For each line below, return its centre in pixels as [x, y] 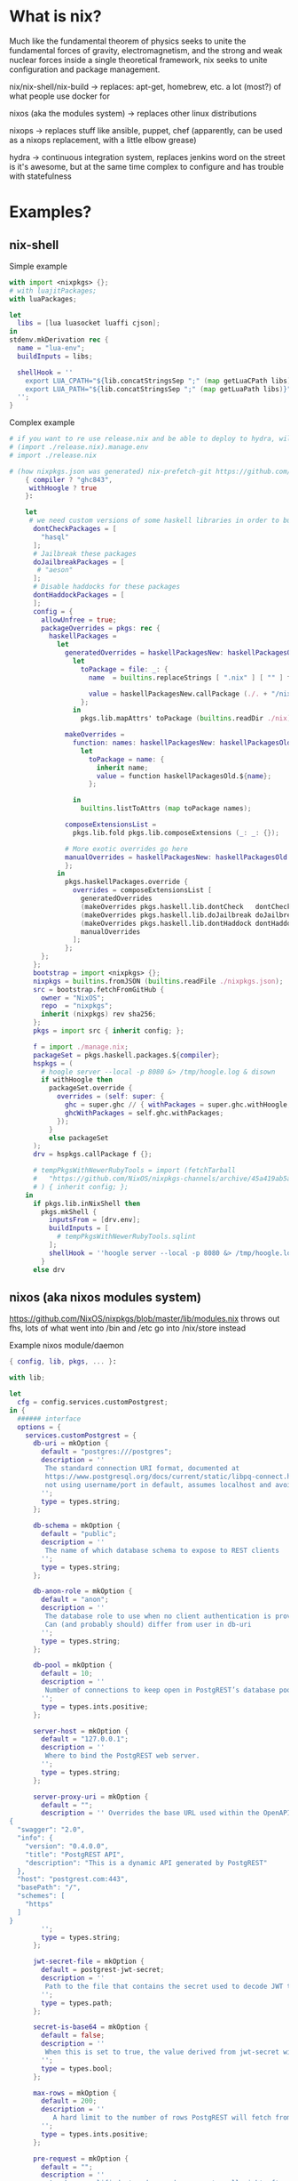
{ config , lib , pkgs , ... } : [63, 1362]
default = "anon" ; [75, 1600]
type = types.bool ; [77, 2068]
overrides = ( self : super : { [110, 1097]
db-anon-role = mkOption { [82, 1591]
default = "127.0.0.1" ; [85, 1739]
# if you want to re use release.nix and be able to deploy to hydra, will [152, 439]
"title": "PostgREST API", [75, 1855]
